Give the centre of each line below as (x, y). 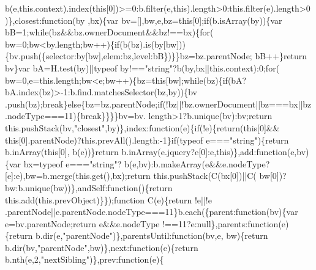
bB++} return (281, 56)
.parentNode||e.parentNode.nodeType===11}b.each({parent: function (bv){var (152, 212)
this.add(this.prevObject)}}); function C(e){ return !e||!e (108, 199)
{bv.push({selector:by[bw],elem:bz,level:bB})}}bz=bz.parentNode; (129, 56)
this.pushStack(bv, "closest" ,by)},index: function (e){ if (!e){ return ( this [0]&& (142, 127)
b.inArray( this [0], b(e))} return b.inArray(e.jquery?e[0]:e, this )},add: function (146, 152)
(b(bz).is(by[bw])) (152, 44)
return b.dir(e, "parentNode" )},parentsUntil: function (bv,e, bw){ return (139, 235)
